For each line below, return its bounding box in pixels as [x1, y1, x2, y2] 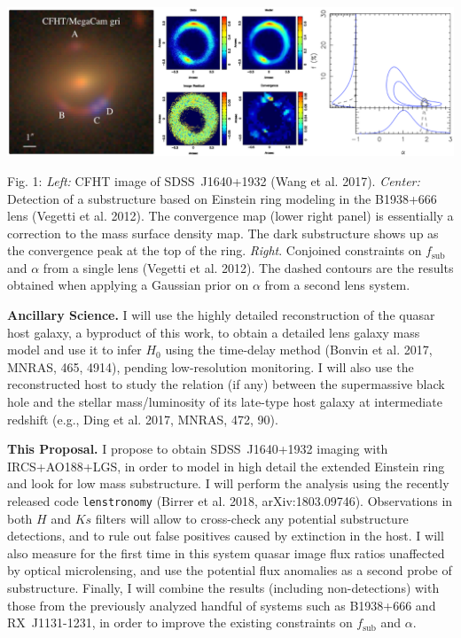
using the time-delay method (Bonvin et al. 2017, [165, 340, 433, 359]
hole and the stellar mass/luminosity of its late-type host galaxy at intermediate [7, 393, 442, 411]
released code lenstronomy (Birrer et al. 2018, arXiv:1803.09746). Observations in [7, 492, 453, 510]
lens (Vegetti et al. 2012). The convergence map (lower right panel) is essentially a [7, 206, 454, 225]
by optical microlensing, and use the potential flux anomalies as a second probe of [7, 561, 452, 580]
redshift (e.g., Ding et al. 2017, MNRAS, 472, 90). [7, 409, 278, 428]
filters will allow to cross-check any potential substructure [95, 509, 409, 527]
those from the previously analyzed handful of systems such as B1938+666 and [7, 595, 436, 614]
